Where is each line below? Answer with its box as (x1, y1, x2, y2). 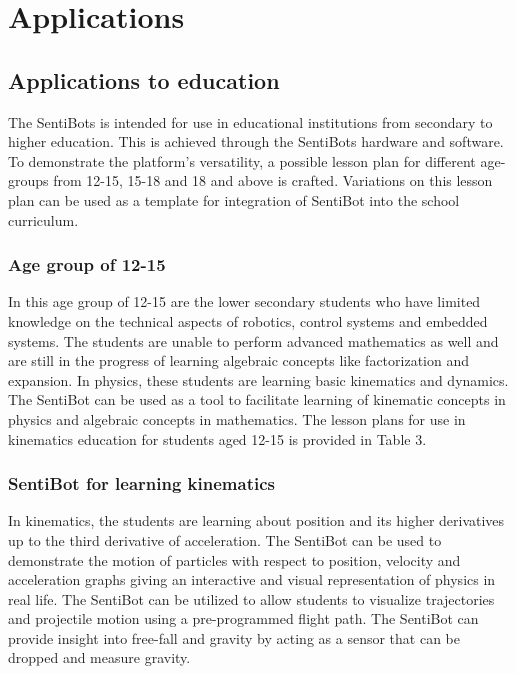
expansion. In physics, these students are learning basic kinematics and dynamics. (8, 369, 509, 390)
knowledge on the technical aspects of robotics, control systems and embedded (8, 310, 488, 331)
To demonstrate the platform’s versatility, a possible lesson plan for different (8, 150, 476, 171)
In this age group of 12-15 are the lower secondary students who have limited (8, 291, 481, 312)
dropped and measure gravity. (8, 647, 191, 668)
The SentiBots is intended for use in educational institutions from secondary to (8, 111, 493, 132)
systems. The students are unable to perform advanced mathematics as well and (8, 330, 499, 351)
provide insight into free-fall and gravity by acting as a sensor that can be (8, 627, 460, 648)
